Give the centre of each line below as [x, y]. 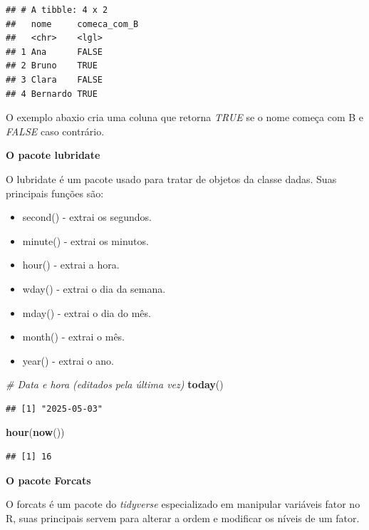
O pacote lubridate [53, 155]
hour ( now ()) [35, 432]
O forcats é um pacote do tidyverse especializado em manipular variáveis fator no [183, 504]
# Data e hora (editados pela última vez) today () [115, 384]
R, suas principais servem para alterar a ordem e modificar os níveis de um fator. [183, 518]
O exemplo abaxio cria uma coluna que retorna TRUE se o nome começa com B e [185, 117]
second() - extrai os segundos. [87, 217]
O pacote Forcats [48, 480]
